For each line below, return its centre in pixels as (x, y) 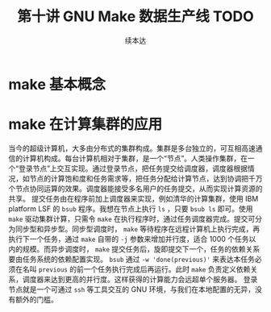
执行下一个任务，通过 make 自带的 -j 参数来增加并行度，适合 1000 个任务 (129, 239)
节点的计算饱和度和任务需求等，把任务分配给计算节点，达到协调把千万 (146, 178)
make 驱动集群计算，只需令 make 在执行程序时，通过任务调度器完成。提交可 (132, 218)
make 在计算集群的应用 (85, 125)
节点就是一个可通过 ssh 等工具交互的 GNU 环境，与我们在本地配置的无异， (132, 289)
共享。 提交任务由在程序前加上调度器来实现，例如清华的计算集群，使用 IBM (133, 198)
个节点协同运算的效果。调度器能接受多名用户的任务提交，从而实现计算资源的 (135, 188)
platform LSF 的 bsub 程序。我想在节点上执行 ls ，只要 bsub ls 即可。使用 (131, 208)
